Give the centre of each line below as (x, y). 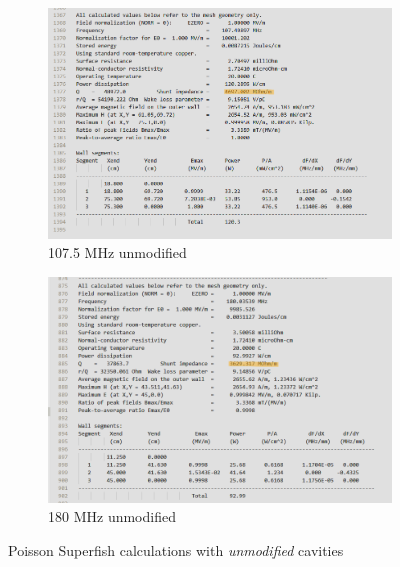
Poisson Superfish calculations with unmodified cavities (176, 549)
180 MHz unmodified (112, 516)
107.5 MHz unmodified (117, 252)
